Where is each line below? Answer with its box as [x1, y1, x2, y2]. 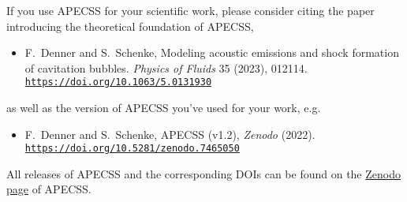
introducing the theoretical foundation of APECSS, [6, 17, 254, 34]
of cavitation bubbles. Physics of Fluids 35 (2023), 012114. [24, 59, 308, 76]
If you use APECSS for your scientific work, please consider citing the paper [6, 2, 375, 18]
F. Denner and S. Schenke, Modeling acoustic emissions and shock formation [24, 44, 399, 61]
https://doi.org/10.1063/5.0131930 [24, 77, 212, 88]
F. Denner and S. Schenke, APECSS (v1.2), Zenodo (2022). [24, 125, 316, 142]
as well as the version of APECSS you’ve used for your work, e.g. [6, 99, 321, 116]
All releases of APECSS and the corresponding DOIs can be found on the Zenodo [6, 165, 401, 181]
